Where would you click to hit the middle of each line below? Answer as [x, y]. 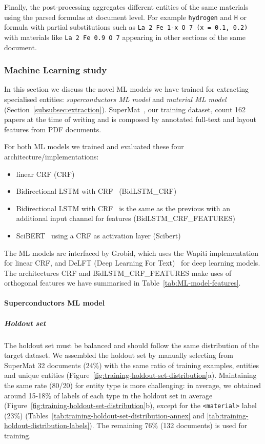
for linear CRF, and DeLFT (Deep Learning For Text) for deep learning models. [132, 263]
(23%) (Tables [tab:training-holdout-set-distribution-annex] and [104, 415]
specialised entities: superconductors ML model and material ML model [115, 99]
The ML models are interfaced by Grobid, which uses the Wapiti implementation [131, 253]
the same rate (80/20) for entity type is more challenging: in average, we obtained [133, 385]
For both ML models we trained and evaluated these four [94, 146]
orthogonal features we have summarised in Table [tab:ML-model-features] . [123, 283]
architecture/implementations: [52, 156]
